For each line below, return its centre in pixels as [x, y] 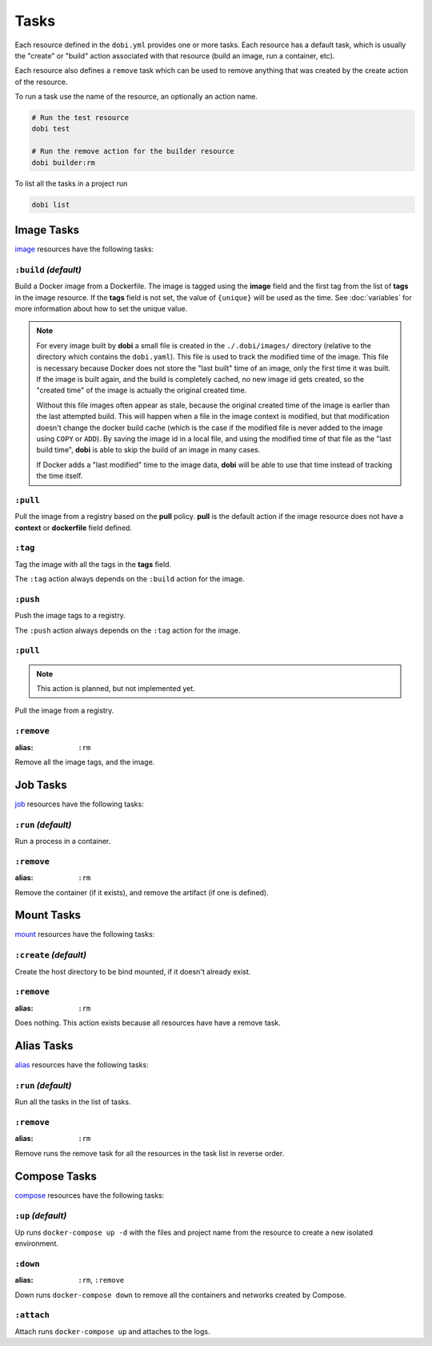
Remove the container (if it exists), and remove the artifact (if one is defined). [142, 892]
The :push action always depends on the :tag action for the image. [128, 630]
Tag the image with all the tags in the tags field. [93, 564]
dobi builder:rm [64, 163]
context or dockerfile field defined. [73, 528]
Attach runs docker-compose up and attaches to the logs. [112, 1331]
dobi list [51, 205]
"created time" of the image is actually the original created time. [142, 390]
